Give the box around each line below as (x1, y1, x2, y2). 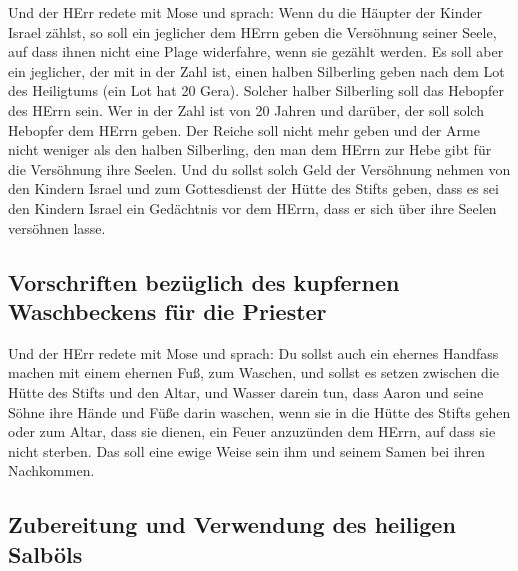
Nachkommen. (8, 460, 95, 481)
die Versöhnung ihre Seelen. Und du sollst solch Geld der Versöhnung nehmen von (8, 158, 511, 179)
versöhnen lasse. (8, 217, 106, 238)
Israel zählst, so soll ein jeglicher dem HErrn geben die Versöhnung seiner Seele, (8, 21, 497, 42)
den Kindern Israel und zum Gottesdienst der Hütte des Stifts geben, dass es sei (8, 178, 499, 199)
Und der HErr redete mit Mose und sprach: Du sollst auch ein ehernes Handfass (8, 342, 499, 363)
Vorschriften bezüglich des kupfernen (8, 266, 400, 297)
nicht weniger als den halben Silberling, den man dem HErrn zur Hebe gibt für (8, 139, 492, 160)
